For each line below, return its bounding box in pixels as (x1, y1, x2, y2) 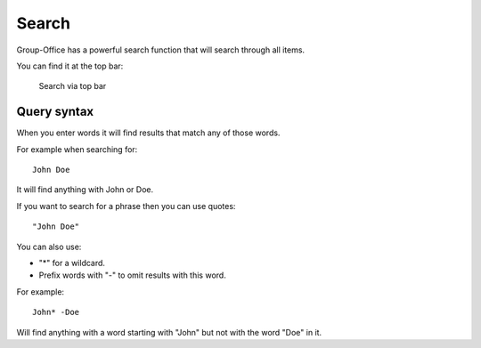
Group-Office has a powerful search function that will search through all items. (16, 45, 306, 55)
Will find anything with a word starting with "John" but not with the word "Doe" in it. (16, 327, 322, 337)
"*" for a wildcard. (38, 257, 106, 268)
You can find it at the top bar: (16, 61, 124, 71)
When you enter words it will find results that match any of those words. (16, 127, 281, 138)
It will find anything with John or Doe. (16, 184, 154, 195)
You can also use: (16, 241, 82, 252)
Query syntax (16, 104, 94, 119)
